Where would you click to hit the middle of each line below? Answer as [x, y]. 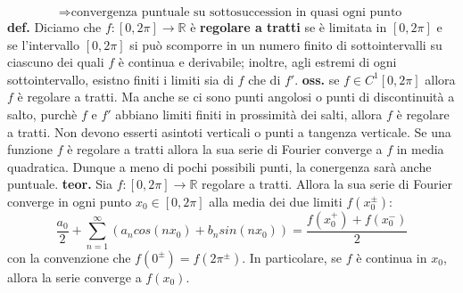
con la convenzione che [69, 257]
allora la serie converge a [74, 277]
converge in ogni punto [70, 201]
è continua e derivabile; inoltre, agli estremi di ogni [257, 62]
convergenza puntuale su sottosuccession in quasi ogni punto [236, 12]
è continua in [392, 257]
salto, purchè [42, 114]
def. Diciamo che [54, 27]
